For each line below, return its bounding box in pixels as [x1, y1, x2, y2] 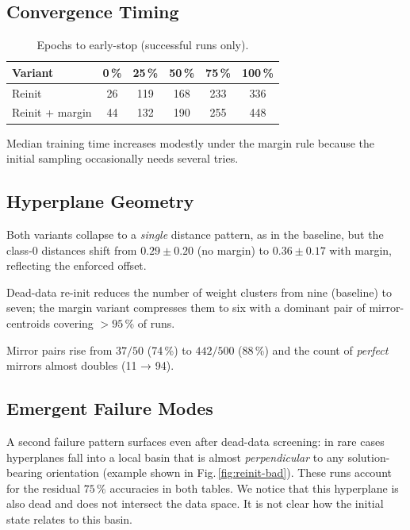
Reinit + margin [12, 104, 92, 121]
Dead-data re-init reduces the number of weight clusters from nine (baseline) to [6, 283, 393, 300]
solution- [347, 448, 390, 465]
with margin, [329, 241, 392, 258]
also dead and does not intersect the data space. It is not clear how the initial [6, 495, 384, 512]
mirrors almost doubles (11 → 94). [6, 357, 174, 374]
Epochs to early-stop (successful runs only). [36, 36, 249, 53]
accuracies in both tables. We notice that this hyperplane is [109, 479, 399, 496]
